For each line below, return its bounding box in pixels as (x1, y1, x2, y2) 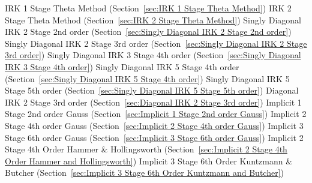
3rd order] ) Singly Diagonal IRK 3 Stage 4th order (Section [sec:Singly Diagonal (5, 49, 301, 61)
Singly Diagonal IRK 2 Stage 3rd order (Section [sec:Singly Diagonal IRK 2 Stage (5, 37, 307, 49)
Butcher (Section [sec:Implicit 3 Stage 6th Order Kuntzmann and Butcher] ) (5, 166, 284, 179)
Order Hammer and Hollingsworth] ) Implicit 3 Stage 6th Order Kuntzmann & (5, 154, 293, 167)
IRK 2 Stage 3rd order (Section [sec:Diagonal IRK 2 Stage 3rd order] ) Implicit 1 (5, 95, 302, 108)
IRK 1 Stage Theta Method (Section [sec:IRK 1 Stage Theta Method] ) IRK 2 (5, 2, 292, 14)
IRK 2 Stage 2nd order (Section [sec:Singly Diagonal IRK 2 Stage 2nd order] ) (5, 25, 292, 38)
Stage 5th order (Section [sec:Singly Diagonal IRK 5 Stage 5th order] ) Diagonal (5, 84, 299, 97)
